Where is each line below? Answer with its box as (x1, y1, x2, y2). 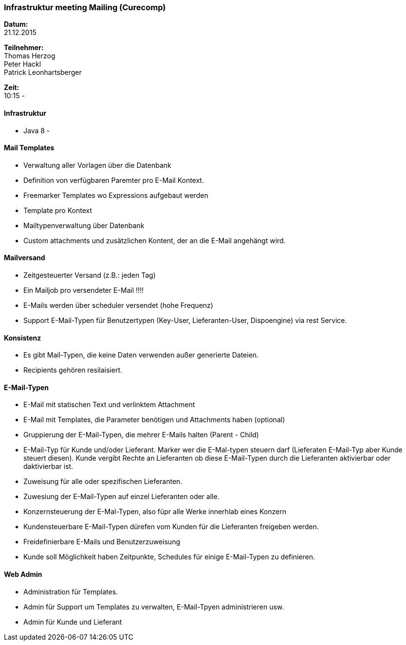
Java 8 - (23, 126, 50, 135)
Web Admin (4, 570, 42, 579)
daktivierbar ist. (23, 462, 74, 471)
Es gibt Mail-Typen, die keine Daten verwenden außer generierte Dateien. (23, 351, 259, 359)
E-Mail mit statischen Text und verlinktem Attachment (23, 400, 195, 409)
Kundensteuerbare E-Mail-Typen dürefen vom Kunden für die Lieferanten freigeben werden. (23, 522, 319, 531)
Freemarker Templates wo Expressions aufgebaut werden (23, 191, 208, 199)
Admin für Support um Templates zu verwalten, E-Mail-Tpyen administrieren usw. (23, 602, 284, 611)
